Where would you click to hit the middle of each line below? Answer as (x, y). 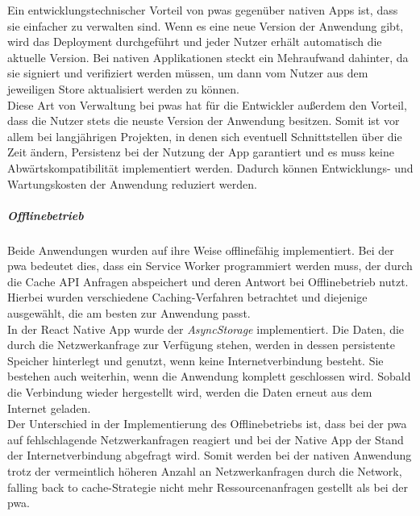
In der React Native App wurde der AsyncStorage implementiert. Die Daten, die (206, 329)
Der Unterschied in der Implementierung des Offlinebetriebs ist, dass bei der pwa (207, 424)
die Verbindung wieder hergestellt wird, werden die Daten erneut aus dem (190, 392)
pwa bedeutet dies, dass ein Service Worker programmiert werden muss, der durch (210, 266)
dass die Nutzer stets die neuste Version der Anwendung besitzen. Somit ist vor (204, 121)
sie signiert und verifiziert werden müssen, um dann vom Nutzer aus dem (188, 73)
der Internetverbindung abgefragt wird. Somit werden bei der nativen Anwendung (210, 455)
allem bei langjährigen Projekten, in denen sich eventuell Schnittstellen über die (205, 136)
